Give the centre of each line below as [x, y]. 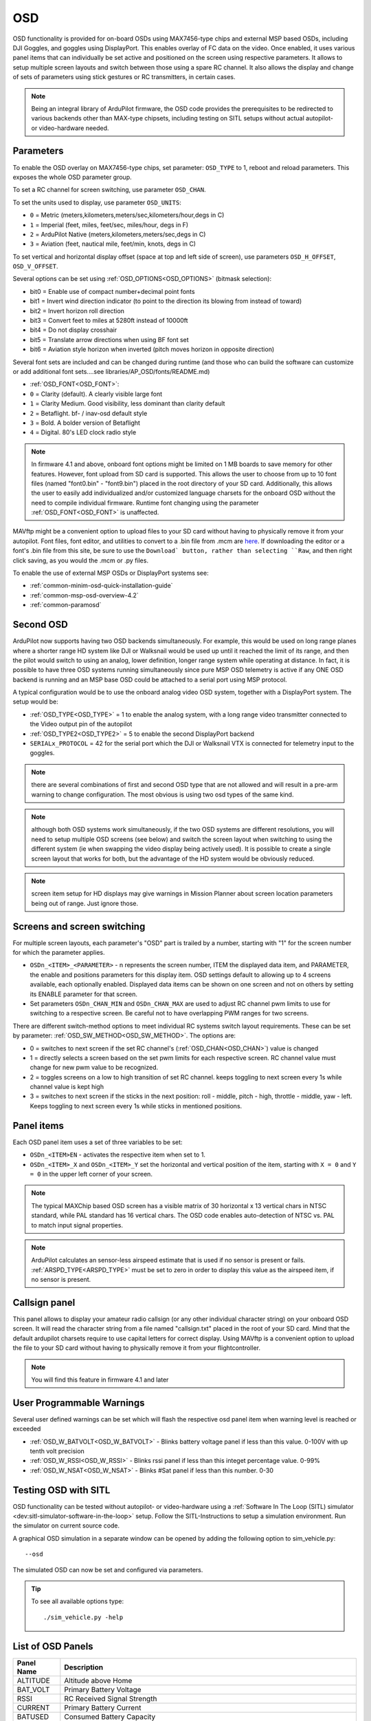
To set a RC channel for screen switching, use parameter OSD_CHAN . [109, 190]
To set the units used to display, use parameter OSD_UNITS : [97, 202]
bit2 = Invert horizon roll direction [77, 310]
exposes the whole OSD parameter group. [72, 177]
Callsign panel [44, 1302]
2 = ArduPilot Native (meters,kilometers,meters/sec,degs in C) [118, 234]
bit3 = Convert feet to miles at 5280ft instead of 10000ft [109, 321]
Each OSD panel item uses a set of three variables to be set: [98, 1142]
